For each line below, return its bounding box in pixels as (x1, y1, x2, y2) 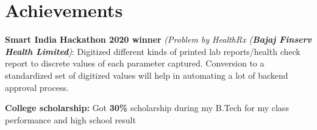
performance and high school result (5, 113, 136, 126)
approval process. (5, 81, 69, 93)
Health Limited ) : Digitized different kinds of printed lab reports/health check (5, 45, 301, 57)
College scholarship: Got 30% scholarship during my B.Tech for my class (5, 101, 289, 114)
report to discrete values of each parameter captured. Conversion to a (5, 57, 265, 70)
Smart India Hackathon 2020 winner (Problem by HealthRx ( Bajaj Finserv (5, 33, 312, 46)
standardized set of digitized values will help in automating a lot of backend (5, 68, 288, 81)
